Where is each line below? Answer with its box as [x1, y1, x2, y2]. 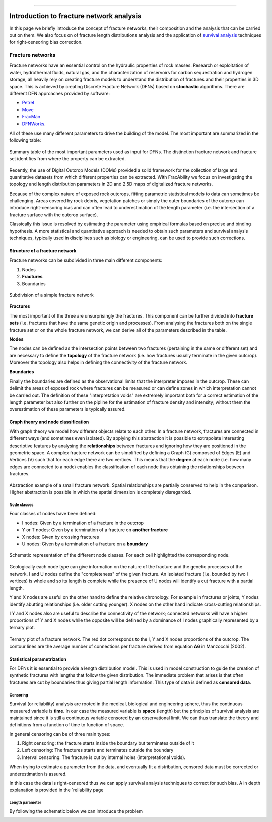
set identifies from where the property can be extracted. [9, 156, 126, 162]
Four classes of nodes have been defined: [9, 511, 97, 517]
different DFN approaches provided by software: [9, 91, 110, 96]
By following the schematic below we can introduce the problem [9, 808, 143, 814]
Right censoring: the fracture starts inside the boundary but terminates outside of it [22, 740, 194, 746]
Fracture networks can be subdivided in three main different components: [9, 257, 163, 263]
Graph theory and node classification [9, 419, 89, 425]
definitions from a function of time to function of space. [9, 722, 124, 728]
